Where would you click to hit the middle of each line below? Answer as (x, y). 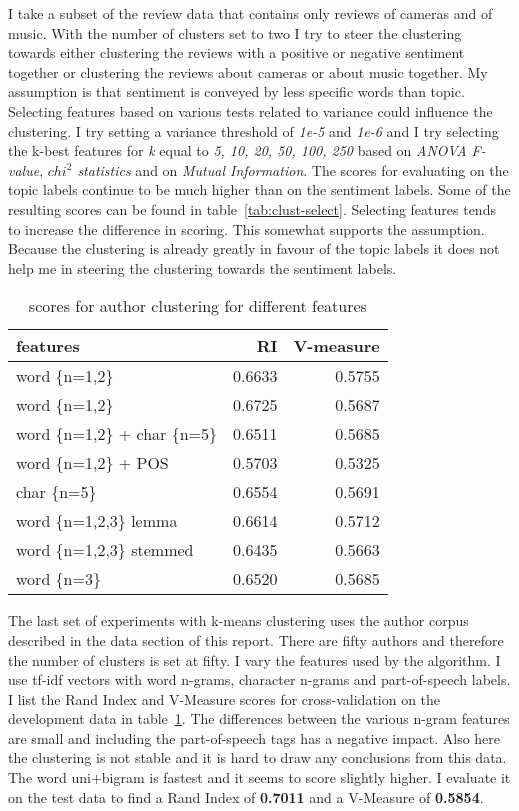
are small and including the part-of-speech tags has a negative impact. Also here (254, 737)
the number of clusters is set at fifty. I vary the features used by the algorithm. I (254, 659)
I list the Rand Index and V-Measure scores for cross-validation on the (224, 698)
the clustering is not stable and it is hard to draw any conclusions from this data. (257, 757)
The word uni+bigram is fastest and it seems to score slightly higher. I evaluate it (259, 777)
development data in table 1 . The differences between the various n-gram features (259, 718)
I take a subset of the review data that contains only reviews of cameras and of (250, 13)
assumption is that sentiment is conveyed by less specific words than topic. (236, 91)
